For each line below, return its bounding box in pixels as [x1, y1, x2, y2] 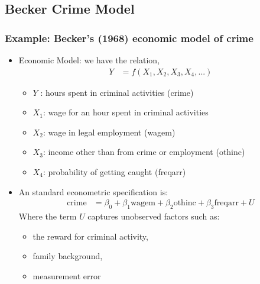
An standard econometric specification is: [18, 185, 168, 198]
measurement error [32, 269, 101, 282]
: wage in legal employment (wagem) [43, 125, 175, 138]
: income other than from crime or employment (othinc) [43, 146, 245, 158]
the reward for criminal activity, [32, 230, 148, 242]
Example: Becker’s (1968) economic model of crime [5, 30, 253, 45]
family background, [32, 250, 103, 262]
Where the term [18, 210, 77, 222]
